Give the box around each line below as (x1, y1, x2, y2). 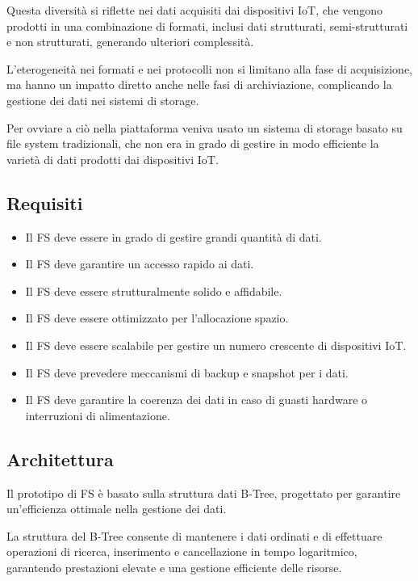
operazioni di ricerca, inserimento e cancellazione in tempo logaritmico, (6, 543, 357, 560)
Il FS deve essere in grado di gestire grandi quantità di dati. (25, 228, 322, 245)
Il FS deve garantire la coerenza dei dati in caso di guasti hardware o (25, 391, 368, 408)
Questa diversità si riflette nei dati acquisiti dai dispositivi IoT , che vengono (6, 2, 383, 18)
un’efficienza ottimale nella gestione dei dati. (6, 500, 227, 517)
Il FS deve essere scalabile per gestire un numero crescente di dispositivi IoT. (25, 336, 407, 353)
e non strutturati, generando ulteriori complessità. (6, 33, 254, 50)
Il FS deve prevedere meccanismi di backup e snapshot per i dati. (25, 364, 349, 381)
